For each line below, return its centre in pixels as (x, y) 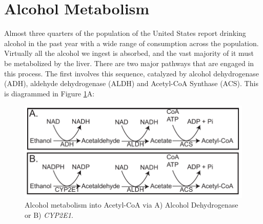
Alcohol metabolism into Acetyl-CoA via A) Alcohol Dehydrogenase (131, 205)
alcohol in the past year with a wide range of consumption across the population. (131, 43)
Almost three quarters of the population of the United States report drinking (125, 33)
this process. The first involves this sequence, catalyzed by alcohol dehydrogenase (131, 73)
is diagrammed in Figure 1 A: (49, 93)
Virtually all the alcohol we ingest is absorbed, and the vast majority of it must (129, 53)
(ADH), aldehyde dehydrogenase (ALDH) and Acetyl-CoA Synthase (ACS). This (131, 83)
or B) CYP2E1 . (49, 215)
